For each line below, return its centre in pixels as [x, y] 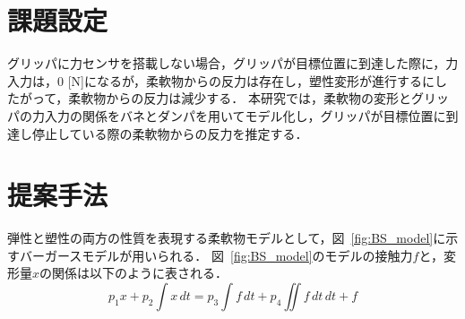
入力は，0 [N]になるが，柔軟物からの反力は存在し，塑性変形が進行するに [221, 80]
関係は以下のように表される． [140, 273]
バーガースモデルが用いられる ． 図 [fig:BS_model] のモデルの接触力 [216, 255]
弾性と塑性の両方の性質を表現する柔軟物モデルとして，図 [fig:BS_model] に [227, 238]
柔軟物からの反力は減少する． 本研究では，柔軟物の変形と [240, 98]
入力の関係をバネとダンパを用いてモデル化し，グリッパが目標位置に [245, 115]
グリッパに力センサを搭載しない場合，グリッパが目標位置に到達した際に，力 [233, 63]
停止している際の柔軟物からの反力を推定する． [170, 133]
